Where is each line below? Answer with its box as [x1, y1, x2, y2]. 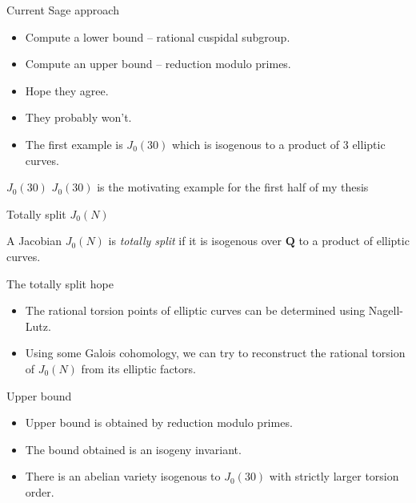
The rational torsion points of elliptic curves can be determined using [25, 302, 366, 319]
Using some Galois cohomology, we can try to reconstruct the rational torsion [25, 344, 406, 361]
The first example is [25, 135, 123, 152]
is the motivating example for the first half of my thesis [97, 179, 369, 195]
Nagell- [368, 302, 403, 319]
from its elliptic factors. [81, 360, 196, 376]
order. [25, 483, 54, 500]
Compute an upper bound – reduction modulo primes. [25, 55, 291, 72]
